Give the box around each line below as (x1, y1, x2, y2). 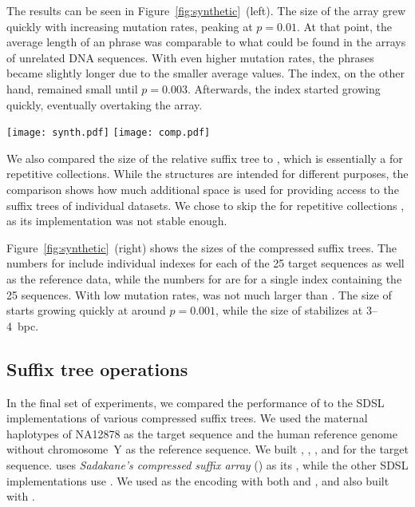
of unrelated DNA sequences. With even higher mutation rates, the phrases (6, 49, 374, 65)
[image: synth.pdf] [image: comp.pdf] (6, 127, 211, 139)
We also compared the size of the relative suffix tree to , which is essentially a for (6, 149, 403, 166)
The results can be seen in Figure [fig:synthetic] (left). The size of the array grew (6, 2, 406, 18)
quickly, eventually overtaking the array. (6, 96, 203, 113)
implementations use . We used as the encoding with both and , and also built (6, 472, 389, 489)
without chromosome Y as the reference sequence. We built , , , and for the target (6, 441, 409, 457)
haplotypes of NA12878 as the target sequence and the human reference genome (6, 425, 397, 442)
